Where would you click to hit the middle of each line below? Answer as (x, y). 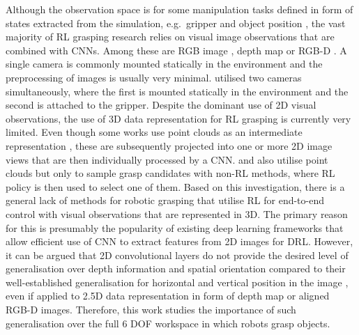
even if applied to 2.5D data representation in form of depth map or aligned (168, 296)
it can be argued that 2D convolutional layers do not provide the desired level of (177, 255)
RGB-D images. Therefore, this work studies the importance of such (151, 310)
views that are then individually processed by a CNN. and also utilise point (167, 159)
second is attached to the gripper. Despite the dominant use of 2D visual (161, 105)
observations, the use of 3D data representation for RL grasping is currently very (178, 118)
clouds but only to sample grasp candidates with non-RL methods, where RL (170, 173)
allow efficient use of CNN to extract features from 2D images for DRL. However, (179, 241)
